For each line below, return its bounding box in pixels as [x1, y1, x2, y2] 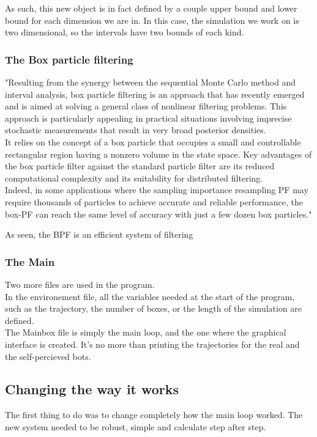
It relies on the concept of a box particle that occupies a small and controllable [5, 135, 301, 148]
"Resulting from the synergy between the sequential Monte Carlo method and [5, 76, 296, 88]
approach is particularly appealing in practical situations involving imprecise [5, 111, 292, 124]
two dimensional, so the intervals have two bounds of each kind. [5, 26, 244, 39]
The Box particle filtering [5, 51, 133, 67]
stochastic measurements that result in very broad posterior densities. [5, 123, 266, 136]
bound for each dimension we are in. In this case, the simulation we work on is [5, 13, 299, 26]
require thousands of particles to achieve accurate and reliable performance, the [5, 195, 304, 208]
